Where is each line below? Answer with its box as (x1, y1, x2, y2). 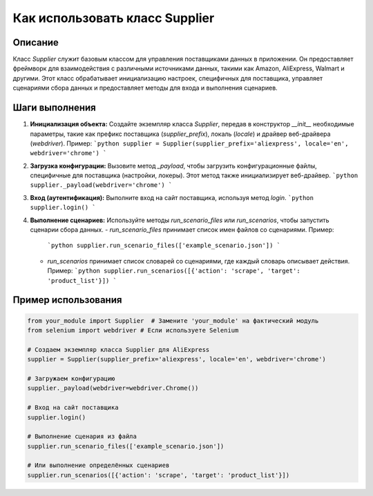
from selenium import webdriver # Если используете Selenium (27, 326, 239, 334)
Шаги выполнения (12, 102, 96, 114)
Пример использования (12, 294, 122, 306)
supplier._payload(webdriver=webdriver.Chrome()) (27, 384, 199, 393)
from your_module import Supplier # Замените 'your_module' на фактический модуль (27, 317, 319, 324)
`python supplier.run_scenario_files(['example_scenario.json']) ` (47, 241, 281, 250)
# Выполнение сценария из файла (27, 433, 137, 441)
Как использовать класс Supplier (12, 10, 215, 26)
